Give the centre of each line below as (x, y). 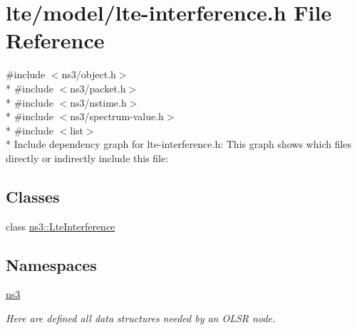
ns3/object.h (89, 74)
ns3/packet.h (98, 88)
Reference (55, 40)
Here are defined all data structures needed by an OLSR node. (141, 318)
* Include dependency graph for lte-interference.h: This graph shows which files (179, 144)
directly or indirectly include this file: (87, 158)
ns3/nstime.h (98, 102)
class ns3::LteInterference (61, 226)
